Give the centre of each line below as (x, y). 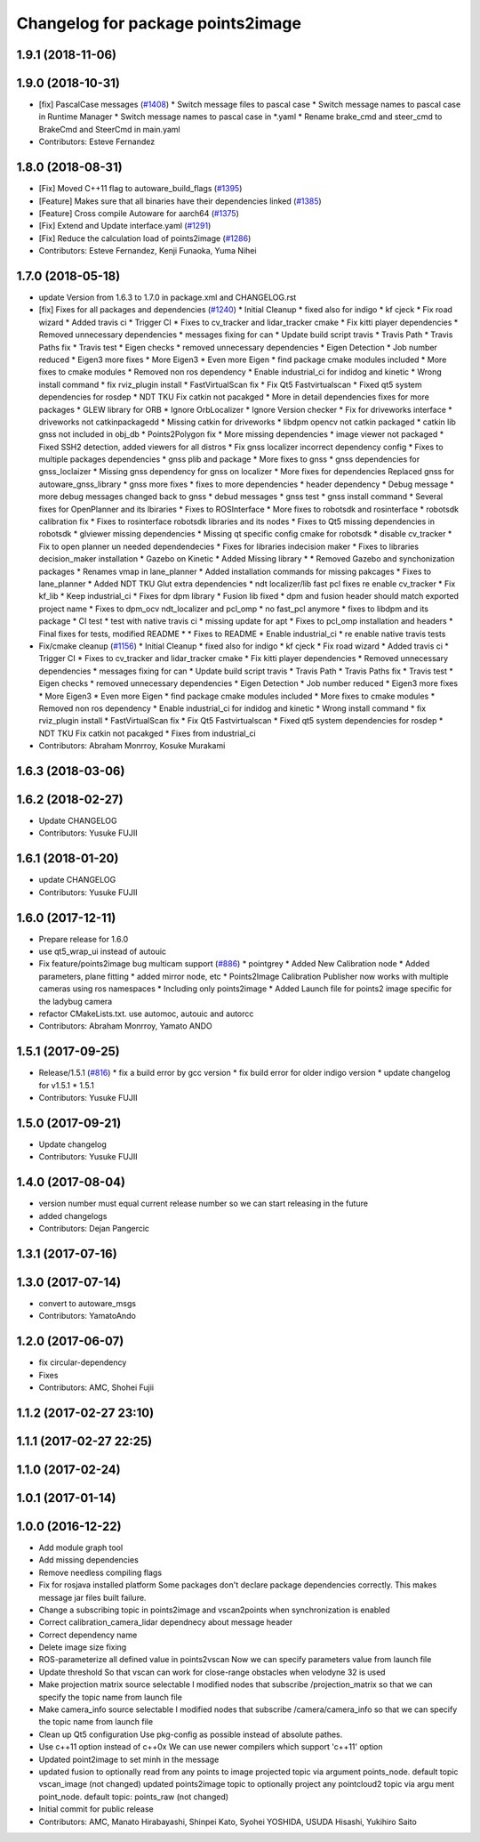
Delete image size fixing (83, 1647)
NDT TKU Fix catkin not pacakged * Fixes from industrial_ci (148, 733)
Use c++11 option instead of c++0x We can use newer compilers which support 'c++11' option (211, 1747)
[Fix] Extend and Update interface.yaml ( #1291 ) (125, 226)
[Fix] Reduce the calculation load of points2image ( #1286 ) (145, 238)
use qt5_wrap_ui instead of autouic (103, 951)
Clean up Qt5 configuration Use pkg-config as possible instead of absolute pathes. (191, 1734)
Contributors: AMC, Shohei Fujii (96, 1387)
